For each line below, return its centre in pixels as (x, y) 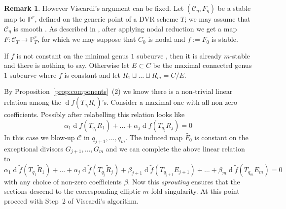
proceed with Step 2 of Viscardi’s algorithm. (71, 200)
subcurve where (33, 75)
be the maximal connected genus (202, 65)
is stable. (225, 39)
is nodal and (167, 39)
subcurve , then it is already (179, 55)
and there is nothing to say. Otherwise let (67, 65)
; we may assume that (217, 19)
